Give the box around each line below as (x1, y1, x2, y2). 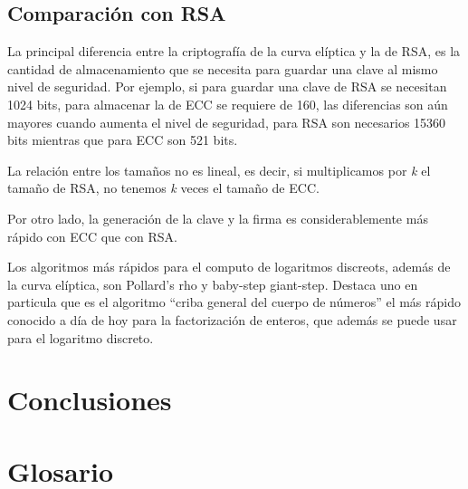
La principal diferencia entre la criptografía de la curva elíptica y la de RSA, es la (7, 42, 461, 61)
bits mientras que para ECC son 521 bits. (7, 130, 238, 149)
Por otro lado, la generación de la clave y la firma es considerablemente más (7, 208, 428, 227)
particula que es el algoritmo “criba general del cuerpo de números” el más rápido (7, 292, 461, 312)
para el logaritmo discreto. (7, 328, 154, 347)
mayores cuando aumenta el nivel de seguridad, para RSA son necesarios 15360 (7, 112, 446, 131)
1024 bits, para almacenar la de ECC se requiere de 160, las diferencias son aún (7, 94, 448, 113)
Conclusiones (7, 381, 172, 418)
